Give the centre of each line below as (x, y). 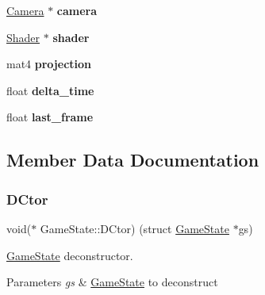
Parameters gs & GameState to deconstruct (112, 282)
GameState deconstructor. (70, 255)
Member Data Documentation (133, 160)
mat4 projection (49, 64)
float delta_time (50, 90)
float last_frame (50, 117)
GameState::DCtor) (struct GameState (134, 228)
